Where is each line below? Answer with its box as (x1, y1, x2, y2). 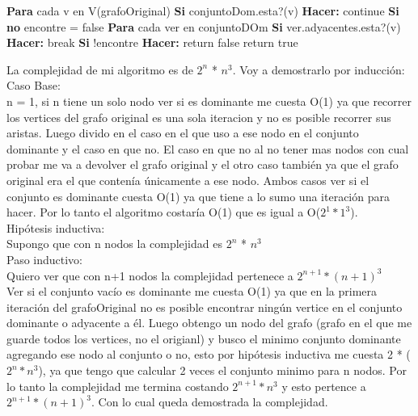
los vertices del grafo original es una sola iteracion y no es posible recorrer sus (6, 108, 391, 125)
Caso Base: (6, 77, 61, 94)
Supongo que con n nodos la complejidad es (6, 235, 222, 252)
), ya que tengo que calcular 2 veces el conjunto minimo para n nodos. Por (38, 362, 407, 379)
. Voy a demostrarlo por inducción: (232, 61, 405, 78)
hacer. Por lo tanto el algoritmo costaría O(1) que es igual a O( (6, 204, 321, 221)
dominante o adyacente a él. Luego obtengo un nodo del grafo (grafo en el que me (6, 314, 412, 331)
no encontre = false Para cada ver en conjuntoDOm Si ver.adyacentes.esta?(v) (6, 18, 401, 35)
